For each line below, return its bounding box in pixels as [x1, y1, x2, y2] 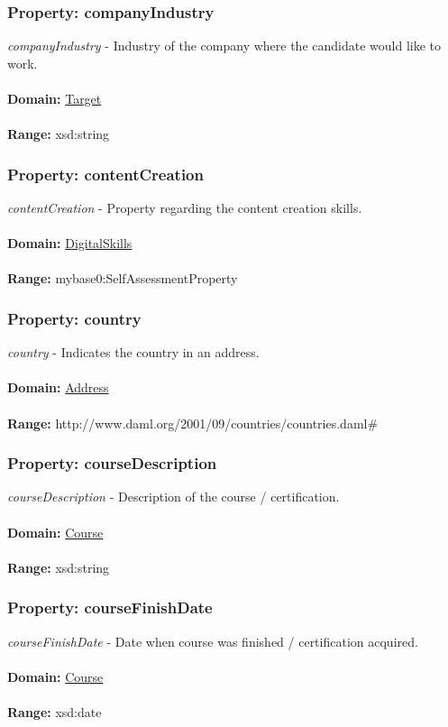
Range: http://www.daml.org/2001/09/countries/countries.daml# [7, 413, 379, 432]
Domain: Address [7, 378, 109, 397]
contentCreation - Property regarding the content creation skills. [7, 198, 362, 216]
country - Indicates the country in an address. [7, 343, 260, 362]
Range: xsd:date [7, 702, 102, 721]
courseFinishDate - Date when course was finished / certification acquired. [7, 631, 418, 650]
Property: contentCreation [7, 162, 204, 185]
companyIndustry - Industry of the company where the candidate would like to [7, 36, 442, 55]
